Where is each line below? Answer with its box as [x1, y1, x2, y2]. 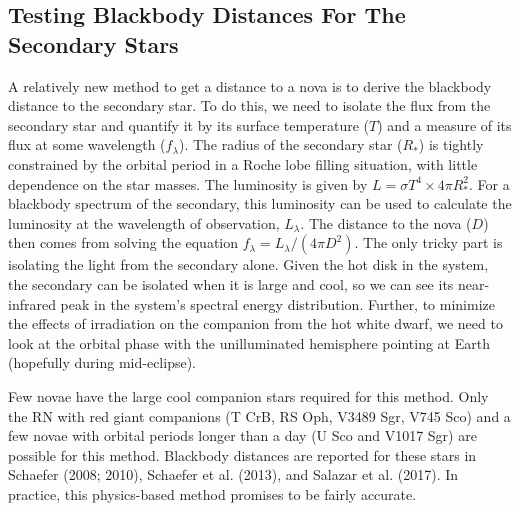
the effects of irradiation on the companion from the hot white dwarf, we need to [8, 313, 503, 334]
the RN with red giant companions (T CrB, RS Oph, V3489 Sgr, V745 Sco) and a [8, 405, 511, 426]
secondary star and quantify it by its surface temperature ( [8, 114, 370, 135]
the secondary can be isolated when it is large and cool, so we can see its [8, 273, 454, 294]
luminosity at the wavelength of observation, [8, 212, 280, 233]
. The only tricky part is [354, 232, 503, 253]
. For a [469, 173, 510, 194]
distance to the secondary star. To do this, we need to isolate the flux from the [8, 95, 491, 116]
